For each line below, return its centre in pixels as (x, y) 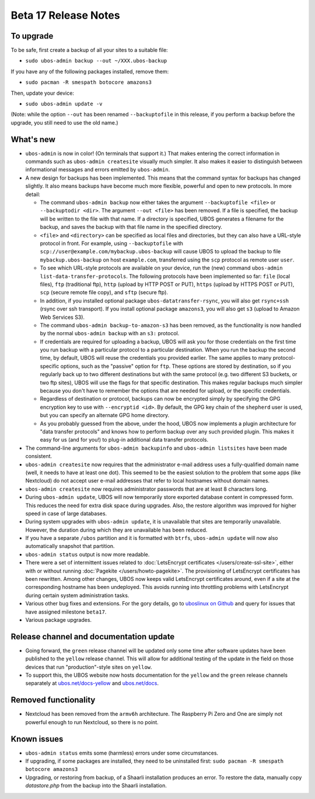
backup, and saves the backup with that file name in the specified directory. (131, 227)
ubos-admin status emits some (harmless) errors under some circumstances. (122, 753)
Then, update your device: (42, 93)
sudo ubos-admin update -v (64, 104)
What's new (33, 140)
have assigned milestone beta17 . (66, 612)
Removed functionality (53, 700)
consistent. (39, 456)
